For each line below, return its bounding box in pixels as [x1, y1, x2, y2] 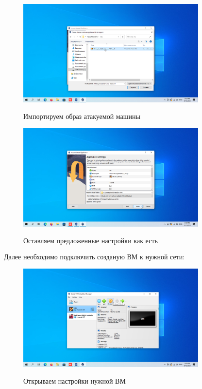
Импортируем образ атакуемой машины [23, 111, 140, 121]
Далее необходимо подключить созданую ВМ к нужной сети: [4, 252, 185, 262]
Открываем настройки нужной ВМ [23, 375, 126, 386]
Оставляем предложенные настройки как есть [23, 235, 158, 245]
